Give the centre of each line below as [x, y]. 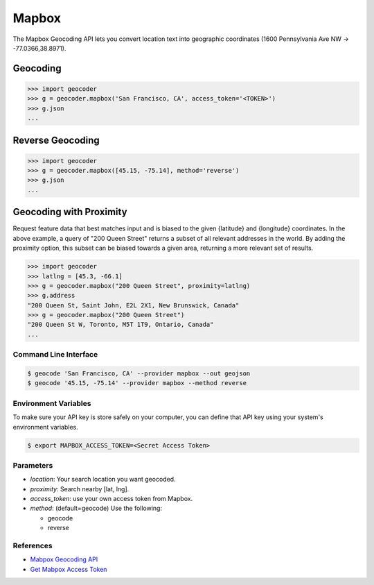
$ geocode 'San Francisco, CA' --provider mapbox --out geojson [139, 374]
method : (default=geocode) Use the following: [96, 508]
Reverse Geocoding [56, 140]
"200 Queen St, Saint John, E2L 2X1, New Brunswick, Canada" [133, 305]
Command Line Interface [55, 355]
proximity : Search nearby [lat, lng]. [80, 489]
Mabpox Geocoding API [64, 559]
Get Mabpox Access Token [69, 569]
